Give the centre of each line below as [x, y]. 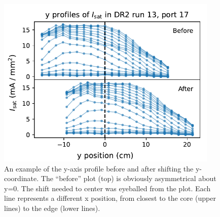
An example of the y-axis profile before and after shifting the [99, 168]
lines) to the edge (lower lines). [52, 208]
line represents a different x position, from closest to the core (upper [110, 198]
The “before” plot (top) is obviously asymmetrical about [129, 178]
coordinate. [22, 178]
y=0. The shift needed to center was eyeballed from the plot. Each [107, 188]
